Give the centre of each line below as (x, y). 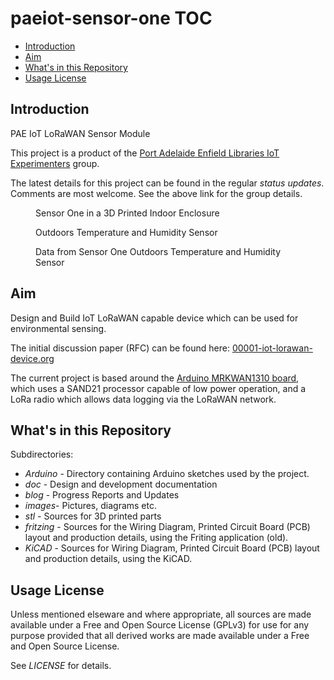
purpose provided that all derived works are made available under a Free (160, 636)
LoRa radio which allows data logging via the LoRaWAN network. (143, 399)
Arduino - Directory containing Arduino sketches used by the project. (167, 474)
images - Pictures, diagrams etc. (90, 506)
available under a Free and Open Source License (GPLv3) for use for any (160, 625)
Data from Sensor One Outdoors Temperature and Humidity (158, 251)
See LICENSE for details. (61, 666)
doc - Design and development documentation (121, 484)
